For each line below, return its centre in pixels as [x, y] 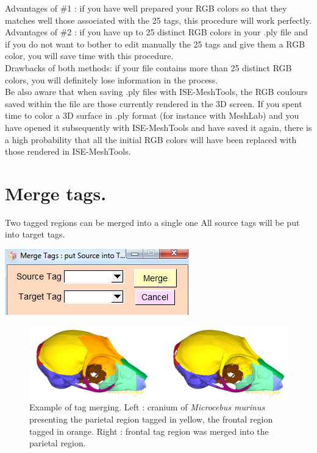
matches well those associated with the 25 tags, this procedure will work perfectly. [158, 20]
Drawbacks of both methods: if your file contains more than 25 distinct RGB [148, 67]
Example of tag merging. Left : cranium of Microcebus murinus [147, 407]
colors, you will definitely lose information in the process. [112, 79]
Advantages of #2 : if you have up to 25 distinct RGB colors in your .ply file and [157, 32]
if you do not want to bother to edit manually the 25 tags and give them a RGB [155, 44]
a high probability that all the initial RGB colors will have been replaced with [151, 139]
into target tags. [35, 234]
